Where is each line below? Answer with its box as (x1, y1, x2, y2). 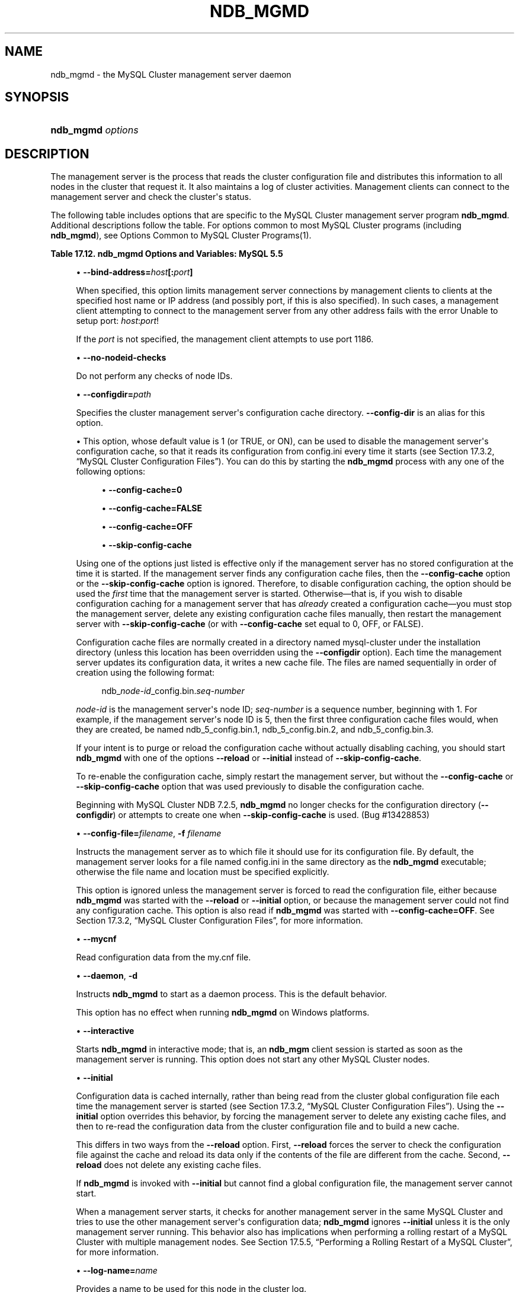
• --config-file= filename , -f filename (76, 828, 222, 839)
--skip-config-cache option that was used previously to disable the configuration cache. (76, 781, 424, 792)
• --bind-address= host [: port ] (76, 267, 193, 278)
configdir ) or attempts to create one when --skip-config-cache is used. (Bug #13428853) (76, 810, 430, 820)
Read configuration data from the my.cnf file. (76, 952, 251, 963)
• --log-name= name (76, 1265, 158, 1276)
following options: (76, 466, 146, 477)
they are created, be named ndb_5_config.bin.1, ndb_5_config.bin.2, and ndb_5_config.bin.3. (76, 724, 434, 735)
